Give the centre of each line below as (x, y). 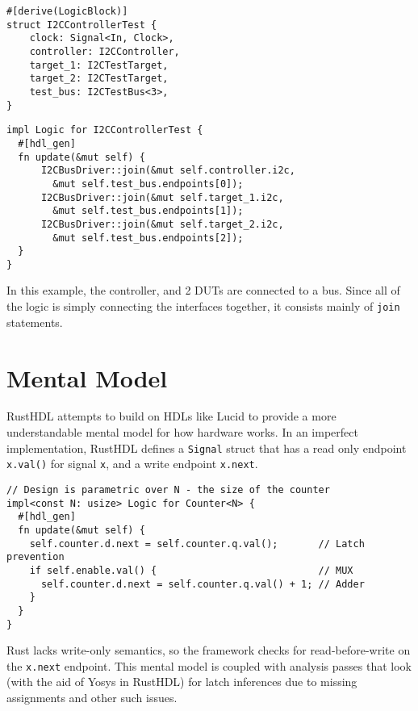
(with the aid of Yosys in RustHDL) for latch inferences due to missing (182, 682)
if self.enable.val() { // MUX (191, 570)
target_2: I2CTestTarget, (99, 79)
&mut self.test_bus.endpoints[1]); (148, 211)
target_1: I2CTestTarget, (99, 65)
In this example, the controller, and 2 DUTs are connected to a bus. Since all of (203, 290)
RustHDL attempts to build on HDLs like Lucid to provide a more (171, 416)
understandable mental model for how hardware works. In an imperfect (182, 432)
